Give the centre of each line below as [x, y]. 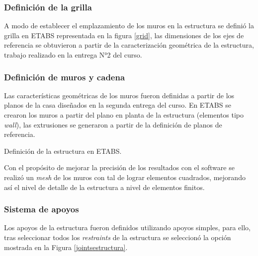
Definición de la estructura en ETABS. [63, 151]
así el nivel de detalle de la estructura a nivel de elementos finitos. [104, 187]
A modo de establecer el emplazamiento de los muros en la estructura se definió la [129, 26]
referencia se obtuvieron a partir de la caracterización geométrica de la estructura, [129, 45]
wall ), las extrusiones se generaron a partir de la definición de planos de [113, 124]
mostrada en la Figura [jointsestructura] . [66, 247]
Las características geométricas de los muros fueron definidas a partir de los [119, 95]
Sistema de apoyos [42, 209]
